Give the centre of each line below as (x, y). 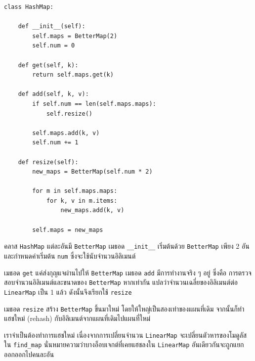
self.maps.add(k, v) (66, 133)
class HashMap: (29, 7)
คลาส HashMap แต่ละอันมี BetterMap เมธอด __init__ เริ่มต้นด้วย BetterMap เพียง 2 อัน (127, 246)
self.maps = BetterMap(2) (75, 36)
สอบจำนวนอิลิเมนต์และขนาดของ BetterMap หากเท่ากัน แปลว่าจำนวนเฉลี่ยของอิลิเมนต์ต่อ (121, 282)
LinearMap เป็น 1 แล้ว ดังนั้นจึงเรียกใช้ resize (68, 292)
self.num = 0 (54, 46)
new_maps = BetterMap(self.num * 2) (92, 172)
